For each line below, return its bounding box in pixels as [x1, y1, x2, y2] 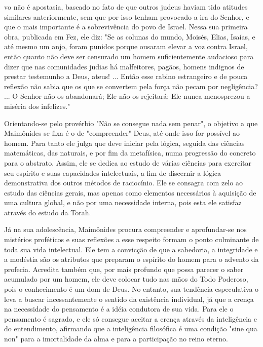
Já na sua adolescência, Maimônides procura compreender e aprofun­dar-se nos [4, 224, 247, 235]
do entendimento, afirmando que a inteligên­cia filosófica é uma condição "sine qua [4, 323, 257, 334]
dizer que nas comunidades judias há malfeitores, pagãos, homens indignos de [4, 61, 244, 71]
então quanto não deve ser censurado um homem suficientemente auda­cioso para [4, 51, 254, 61]
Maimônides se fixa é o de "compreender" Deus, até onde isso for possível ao [4, 128, 240, 138]
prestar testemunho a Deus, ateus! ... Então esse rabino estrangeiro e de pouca [4, 71, 248, 82]
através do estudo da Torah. [4, 207, 91, 217]
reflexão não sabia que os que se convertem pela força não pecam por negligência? [4, 81, 258, 91]
